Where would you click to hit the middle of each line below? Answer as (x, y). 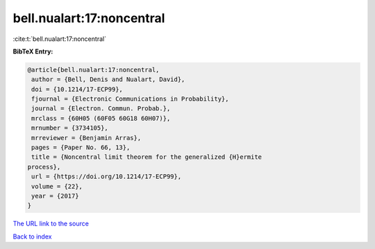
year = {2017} (55, 196)
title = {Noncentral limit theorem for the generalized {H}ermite (147, 157)
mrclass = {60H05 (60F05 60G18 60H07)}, (101, 118)
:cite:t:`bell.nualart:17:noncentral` (60, 39)
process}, (44, 167)
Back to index (32, 237)
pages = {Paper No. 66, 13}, (81, 148)
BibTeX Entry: (33, 51)
